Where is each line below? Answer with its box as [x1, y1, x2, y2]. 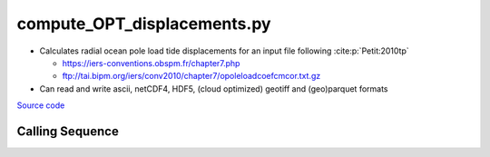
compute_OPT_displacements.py [16, 14, 271, 34]
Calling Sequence [16, 123, 120, 139]
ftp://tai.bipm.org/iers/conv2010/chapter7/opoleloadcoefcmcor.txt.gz [62, 71, 321, 82]
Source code [16, 100, 65, 111]
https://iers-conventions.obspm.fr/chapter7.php [62, 57, 240, 68]
